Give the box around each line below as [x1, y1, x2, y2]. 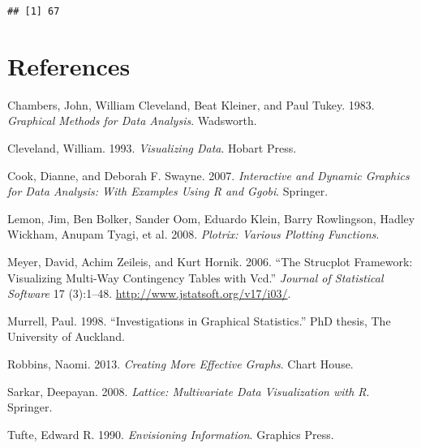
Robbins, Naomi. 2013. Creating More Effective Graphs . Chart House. [7, 355, 354, 372]
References [7, 49, 131, 82]
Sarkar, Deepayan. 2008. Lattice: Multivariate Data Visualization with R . [7, 382, 370, 399]
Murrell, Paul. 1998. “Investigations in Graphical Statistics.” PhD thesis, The [7, 312, 391, 329]
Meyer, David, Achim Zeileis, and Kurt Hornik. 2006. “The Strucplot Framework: [7, 252, 413, 269]
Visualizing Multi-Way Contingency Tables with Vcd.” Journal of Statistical [7, 269, 384, 286]
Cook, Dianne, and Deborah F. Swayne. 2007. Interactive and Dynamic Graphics [7, 166, 410, 183]
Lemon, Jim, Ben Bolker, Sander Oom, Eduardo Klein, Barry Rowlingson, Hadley [7, 209, 415, 226]
